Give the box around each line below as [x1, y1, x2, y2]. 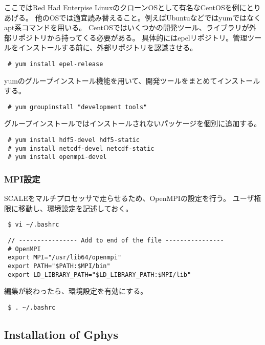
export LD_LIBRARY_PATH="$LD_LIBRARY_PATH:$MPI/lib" [8, 271, 191, 278]
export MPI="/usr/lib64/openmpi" [8, 254, 122, 261]
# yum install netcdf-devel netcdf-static [8, 145, 154, 152]
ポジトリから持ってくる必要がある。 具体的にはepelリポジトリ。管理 [18, 32, 248, 43]
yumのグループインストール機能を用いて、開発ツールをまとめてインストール [4, 75, 260, 86]
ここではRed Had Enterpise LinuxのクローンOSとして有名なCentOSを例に [4, 2, 247, 12]
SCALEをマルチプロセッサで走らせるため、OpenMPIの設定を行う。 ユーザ [4, 193, 254, 204]
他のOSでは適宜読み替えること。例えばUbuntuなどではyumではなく [35, 12, 261, 23]
